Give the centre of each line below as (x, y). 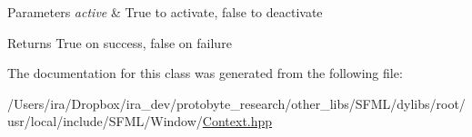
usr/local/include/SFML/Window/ (105, 121)
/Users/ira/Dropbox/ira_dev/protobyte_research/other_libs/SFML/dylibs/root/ (236, 103)
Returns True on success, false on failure (120, 42)
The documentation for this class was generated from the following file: (205, 73)
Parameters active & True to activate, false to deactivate (165, 12)
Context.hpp (237, 121)
